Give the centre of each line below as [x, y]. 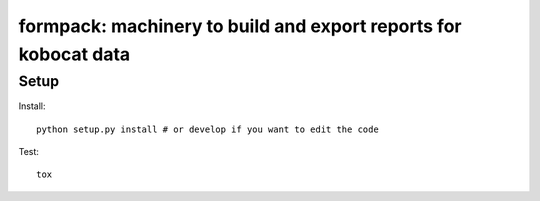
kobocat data [74, 54]
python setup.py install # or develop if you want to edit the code [207, 129]
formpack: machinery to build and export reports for [240, 26]
